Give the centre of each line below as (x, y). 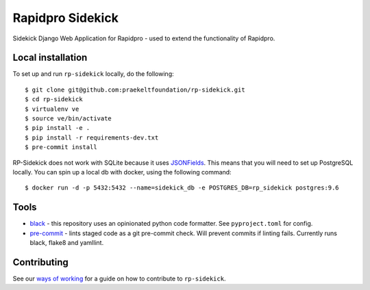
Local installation (50, 58)
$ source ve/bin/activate (69, 119)
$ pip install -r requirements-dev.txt (92, 137)
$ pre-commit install (61, 147)
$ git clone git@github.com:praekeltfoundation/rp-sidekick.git (135, 90)
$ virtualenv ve (52, 109)
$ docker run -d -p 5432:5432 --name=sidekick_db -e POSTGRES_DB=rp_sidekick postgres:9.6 (182, 188)
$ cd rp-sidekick (54, 100)
